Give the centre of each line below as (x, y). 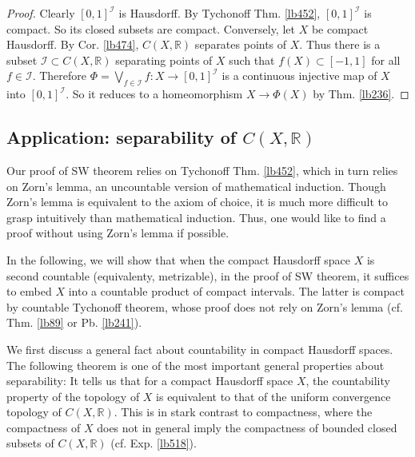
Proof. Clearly (41, 13)
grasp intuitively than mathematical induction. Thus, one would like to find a (196, 217)
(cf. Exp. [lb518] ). (154, 443)
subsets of (30, 443)
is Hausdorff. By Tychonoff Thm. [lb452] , (219, 13)
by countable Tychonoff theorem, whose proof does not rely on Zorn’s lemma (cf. (205, 306)
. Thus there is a (340, 44)
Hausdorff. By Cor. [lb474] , (73, 44)
